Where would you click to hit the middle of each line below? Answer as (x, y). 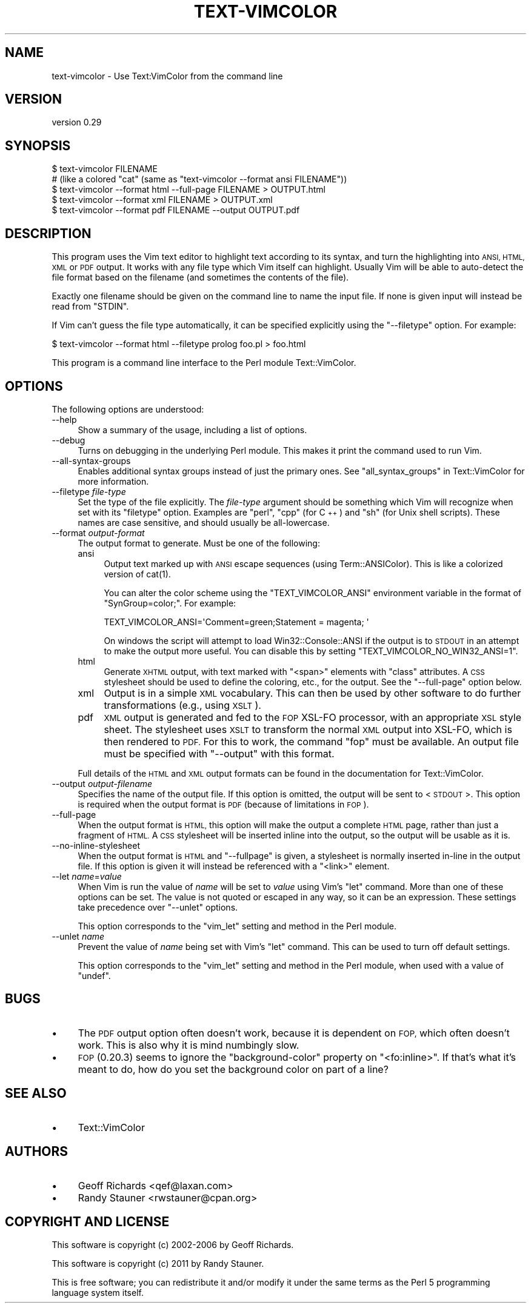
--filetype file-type (89, 491)
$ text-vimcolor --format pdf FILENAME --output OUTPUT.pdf (176, 210)
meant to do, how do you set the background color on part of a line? (233, 1069)
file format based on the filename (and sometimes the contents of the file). (200, 277)
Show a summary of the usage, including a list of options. (192, 430)
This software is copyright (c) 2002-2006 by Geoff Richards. (173, 1245)
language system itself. (98, 1293)
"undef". (94, 975)
